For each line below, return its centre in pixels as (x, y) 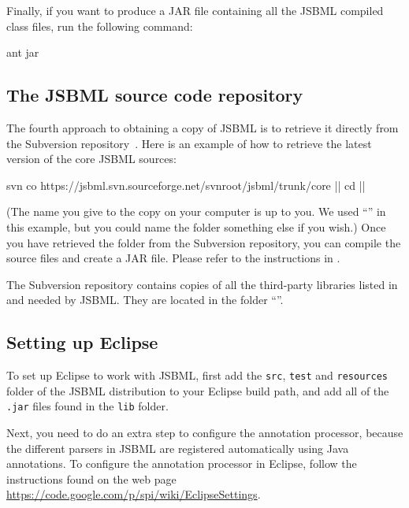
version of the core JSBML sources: (91, 159)
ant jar (23, 52)
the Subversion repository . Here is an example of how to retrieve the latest (189, 143)
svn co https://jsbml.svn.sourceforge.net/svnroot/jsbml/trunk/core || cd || (186, 185)
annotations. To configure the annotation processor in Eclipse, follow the (182, 464)
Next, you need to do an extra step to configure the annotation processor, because (205, 433)
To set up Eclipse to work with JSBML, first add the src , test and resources (197, 375)
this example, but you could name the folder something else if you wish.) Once (196, 226)
